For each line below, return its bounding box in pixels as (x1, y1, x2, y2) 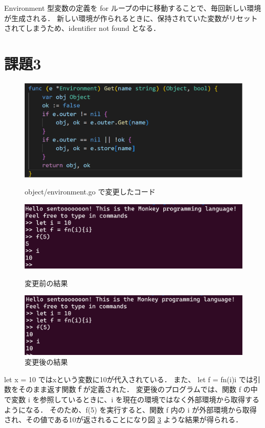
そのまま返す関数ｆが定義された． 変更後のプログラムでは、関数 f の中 (18, 384, 258, 395)
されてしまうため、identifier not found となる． (4, 23, 161, 33)
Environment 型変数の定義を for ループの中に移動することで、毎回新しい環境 (4, 3, 261, 13)
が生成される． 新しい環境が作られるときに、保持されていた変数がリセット (4, 12, 258, 23)
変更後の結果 (25, 356, 68, 367)
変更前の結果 (25, 277, 68, 288)
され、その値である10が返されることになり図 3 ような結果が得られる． (4, 414, 243, 425)
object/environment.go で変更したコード (25, 186, 156, 197)
